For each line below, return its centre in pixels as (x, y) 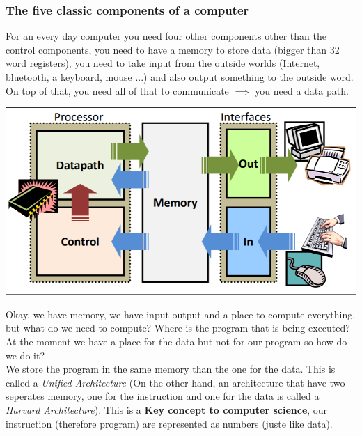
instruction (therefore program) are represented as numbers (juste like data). (169, 423)
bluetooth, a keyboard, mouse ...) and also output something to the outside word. (180, 77)
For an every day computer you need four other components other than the (166, 36)
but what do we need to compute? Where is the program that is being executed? (178, 328)
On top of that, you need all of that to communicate (117, 90)
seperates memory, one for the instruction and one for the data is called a (163, 396)
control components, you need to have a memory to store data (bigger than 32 (173, 49)
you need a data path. (302, 90)
